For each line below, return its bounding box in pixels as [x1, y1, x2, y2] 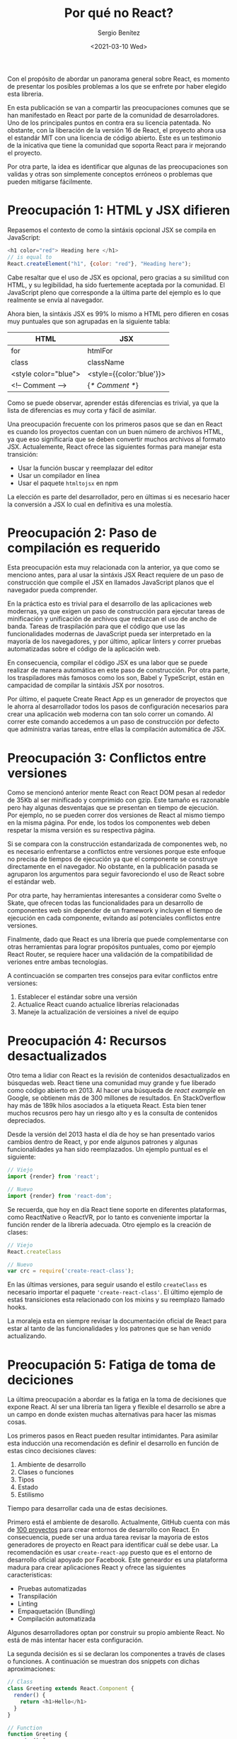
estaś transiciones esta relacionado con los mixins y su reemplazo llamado [7, 1296, 225, 1304]
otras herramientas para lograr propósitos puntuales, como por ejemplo [7, 943, 216, 951]
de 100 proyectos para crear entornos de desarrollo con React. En [7, 1526, 200, 1534]
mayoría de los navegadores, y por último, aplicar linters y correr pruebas [7, 637, 221, 646]
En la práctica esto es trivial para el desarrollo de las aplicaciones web [7, 599, 212, 608]
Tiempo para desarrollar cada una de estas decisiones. [7, 1504, 168, 1513]
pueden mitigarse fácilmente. [7, 177, 93, 186]
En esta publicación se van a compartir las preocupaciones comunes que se [7, 103, 230, 111]
